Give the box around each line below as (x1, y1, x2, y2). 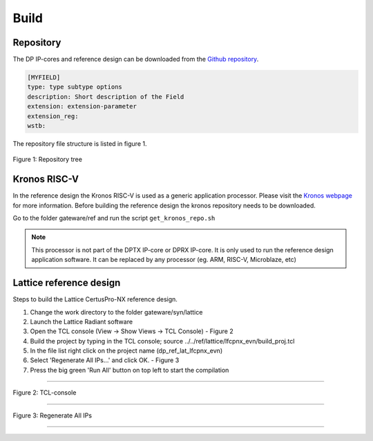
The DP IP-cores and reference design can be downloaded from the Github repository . (12, 55, 259, 64)
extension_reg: (27, 112, 79, 120)
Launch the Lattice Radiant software (30, 317, 133, 326)
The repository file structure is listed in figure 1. (12, 139, 147, 148)
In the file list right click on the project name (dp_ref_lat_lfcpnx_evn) (30, 346, 223, 355)
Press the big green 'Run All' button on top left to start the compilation (30, 366, 229, 374)
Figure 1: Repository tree (12, 156, 83, 164)
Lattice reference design (12, 277, 121, 289)
